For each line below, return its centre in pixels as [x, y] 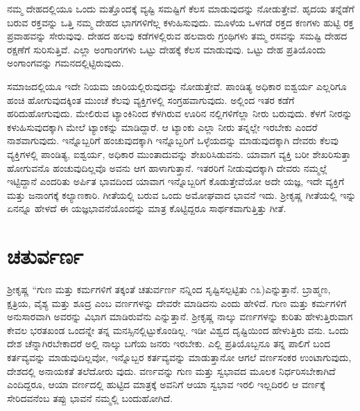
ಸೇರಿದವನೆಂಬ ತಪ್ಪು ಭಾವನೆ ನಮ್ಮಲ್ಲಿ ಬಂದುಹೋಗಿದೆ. [90, 397]
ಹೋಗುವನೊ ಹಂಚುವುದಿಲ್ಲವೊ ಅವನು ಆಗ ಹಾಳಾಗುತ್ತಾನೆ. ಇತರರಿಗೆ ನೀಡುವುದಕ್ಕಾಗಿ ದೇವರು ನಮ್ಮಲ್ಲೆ [167, 167]
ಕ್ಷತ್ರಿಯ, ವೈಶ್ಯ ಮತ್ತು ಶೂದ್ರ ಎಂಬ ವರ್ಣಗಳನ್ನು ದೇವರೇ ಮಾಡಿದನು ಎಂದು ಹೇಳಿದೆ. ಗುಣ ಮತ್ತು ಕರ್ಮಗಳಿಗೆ [177, 303]
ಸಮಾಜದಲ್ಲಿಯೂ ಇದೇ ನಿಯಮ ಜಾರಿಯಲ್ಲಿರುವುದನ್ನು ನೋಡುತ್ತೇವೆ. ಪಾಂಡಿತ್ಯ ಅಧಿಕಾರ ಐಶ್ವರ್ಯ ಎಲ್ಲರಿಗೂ [177, 86]
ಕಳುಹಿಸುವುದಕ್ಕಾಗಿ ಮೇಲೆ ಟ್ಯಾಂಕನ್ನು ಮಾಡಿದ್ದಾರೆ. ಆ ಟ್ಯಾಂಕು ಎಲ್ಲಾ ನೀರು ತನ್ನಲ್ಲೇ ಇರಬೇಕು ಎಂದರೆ [162, 126]
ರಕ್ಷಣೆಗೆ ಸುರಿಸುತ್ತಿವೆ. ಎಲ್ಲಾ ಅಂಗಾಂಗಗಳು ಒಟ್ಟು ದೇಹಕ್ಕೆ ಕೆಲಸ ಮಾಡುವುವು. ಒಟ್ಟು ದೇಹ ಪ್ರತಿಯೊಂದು [166, 49]
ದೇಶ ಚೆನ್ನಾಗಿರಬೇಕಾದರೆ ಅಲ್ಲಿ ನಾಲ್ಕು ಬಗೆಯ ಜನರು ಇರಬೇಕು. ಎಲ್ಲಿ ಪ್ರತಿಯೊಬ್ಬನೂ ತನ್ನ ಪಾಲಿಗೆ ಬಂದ [169, 343]
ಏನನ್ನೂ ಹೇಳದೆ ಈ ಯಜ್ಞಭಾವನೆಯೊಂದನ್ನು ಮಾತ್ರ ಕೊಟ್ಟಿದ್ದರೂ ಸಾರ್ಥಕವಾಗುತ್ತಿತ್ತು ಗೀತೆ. [147, 208]
